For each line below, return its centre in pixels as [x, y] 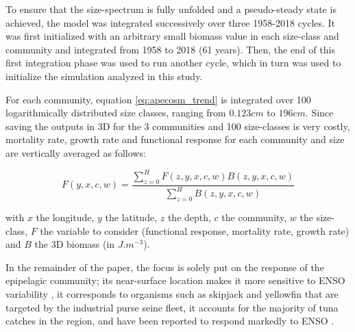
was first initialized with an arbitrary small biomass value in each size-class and [172, 36]
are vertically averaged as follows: [76, 152]
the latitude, [131, 217]
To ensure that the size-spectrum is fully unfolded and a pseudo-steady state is [171, 9]
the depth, [189, 217]
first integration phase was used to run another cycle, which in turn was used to [173, 63]
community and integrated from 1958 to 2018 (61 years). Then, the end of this [170, 49]
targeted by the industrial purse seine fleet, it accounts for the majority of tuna [172, 307]
